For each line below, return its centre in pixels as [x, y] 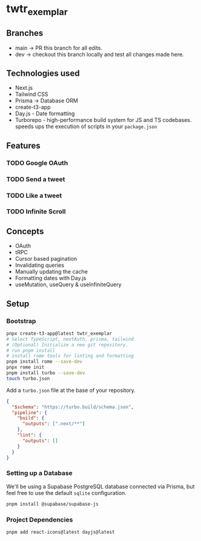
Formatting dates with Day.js [51, 278]
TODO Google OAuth [37, 163]
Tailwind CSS [31, 94]
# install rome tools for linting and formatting [70, 356]
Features [23, 145]
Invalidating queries [40, 265]
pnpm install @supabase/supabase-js [52, 504]
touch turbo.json [28, 378]
